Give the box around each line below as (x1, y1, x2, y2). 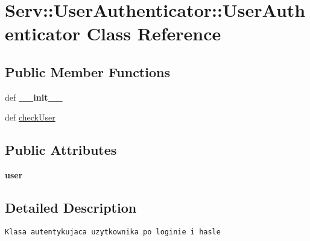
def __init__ (5, 90, 63, 103)
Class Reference (86, 21, 221, 46)
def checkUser (5, 111, 55, 124)
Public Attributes (5, 140, 117, 159)
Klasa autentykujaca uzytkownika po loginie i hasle (5, 227, 221, 236)
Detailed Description (5, 198, 137, 217)
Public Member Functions (5, 62, 170, 81)
